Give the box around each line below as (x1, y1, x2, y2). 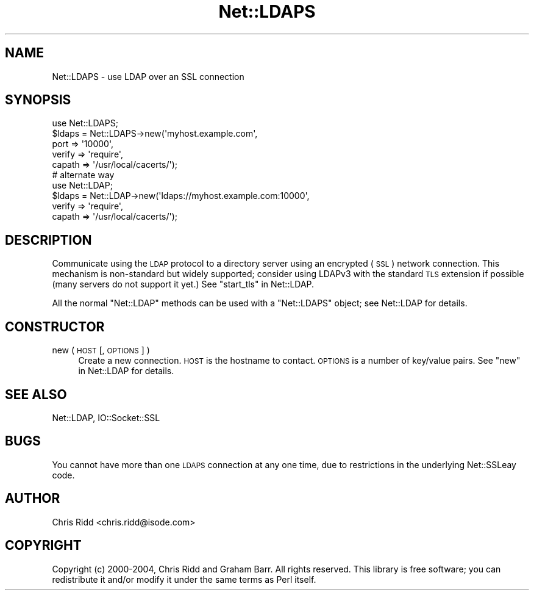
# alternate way (52, 170, 115, 181)
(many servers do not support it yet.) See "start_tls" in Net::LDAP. (52, 279, 315, 290)
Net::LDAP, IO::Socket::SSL (52, 412, 160, 423)
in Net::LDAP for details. (78, 366, 174, 377)
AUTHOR (5, 491, 60, 507)
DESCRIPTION (5, 232, 92, 248)
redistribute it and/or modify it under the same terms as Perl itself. (52, 574, 316, 585)
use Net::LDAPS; (52, 118, 118, 129)
